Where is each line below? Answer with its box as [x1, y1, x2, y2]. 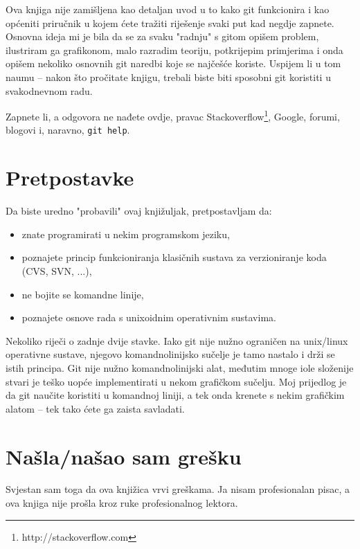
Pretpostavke [6, 163, 134, 192]
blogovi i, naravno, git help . [6, 123, 130, 137]
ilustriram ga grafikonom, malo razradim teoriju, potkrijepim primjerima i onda [6, 42, 343, 57]
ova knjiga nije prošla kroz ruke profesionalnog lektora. [6, 496, 238, 510]
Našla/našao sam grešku [6, 442, 242, 470]
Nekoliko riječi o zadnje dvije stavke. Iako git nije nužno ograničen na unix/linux [6, 333, 348, 348]
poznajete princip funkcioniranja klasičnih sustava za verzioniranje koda [21, 250, 327, 264]
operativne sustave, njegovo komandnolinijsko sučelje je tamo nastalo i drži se [6, 347, 335, 361]
